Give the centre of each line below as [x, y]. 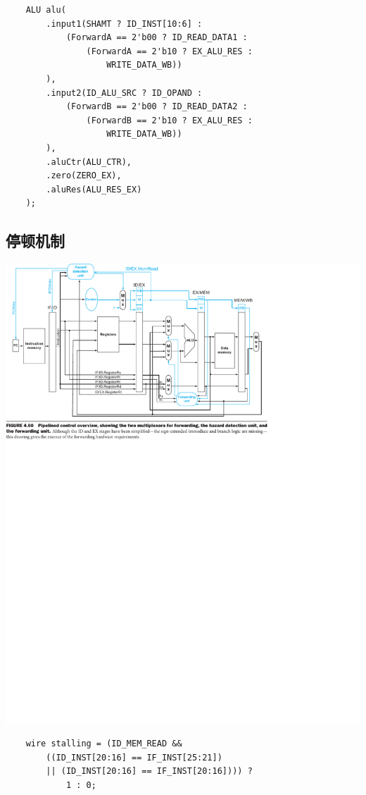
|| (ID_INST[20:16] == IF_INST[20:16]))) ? [149, 771]
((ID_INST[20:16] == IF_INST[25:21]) [134, 757]
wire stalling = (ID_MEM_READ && [104, 744]
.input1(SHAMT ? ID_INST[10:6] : [124, 24]
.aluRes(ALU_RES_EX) [94, 189]
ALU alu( [46, 10]
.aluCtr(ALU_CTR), [89, 162]
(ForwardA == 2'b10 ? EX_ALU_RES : [169, 51]
